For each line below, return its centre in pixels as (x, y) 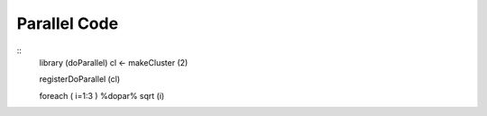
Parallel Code (68, 23)
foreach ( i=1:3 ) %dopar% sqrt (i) (102, 95)
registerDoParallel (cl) (80, 79)
